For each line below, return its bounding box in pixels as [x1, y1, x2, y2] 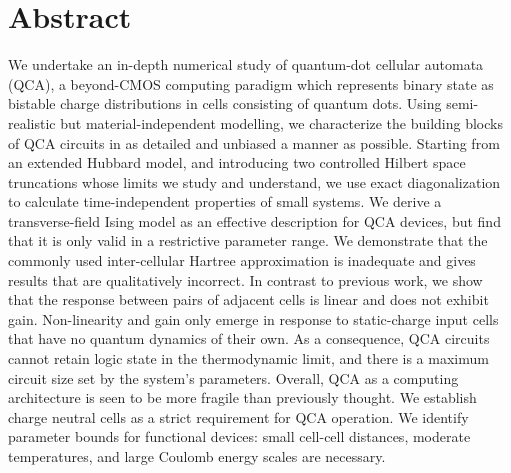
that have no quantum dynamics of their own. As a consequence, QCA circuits [8, 328, 490, 349]
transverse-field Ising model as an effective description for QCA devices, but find [8, 210, 501, 231]
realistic [8, 112, 56, 133]
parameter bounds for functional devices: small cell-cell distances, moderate [8, 426, 471, 447]
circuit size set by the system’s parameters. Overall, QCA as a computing [8, 367, 459, 388]
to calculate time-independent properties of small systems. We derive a [8, 191, 442, 212]
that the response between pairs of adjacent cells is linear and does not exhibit [8, 289, 489, 310]
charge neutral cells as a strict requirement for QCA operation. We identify [8, 406, 469, 427]
